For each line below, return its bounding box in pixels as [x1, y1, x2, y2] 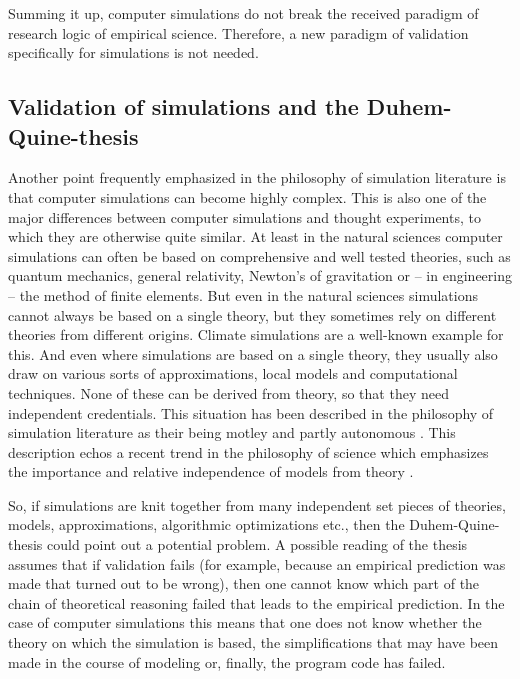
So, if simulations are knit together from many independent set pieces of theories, [8, 494, 506, 515]
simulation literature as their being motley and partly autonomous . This [8, 422, 456, 443]
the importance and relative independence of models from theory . [8, 461, 414, 482]
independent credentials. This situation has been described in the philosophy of [8, 402, 494, 423]
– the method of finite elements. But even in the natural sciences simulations [8, 284, 478, 305]
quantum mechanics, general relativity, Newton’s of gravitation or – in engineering [8, 265, 512, 286]
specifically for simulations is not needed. [8, 42, 259, 63]
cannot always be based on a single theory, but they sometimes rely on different [8, 304, 497, 325]
